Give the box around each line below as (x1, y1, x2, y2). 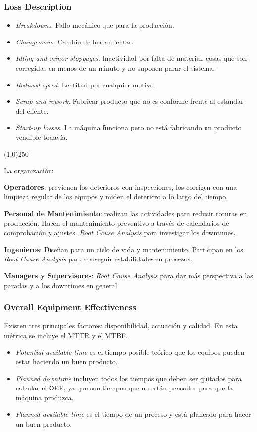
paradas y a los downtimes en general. (4, 280, 119, 290)
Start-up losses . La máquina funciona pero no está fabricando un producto (15, 122, 242, 132)
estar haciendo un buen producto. (15, 356, 118, 367)
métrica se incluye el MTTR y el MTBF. (4, 330, 128, 340)
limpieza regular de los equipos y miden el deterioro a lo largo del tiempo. (4, 191, 228, 202)
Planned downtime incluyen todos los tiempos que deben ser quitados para (15, 373, 242, 383)
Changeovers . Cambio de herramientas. (15, 36, 134, 46)
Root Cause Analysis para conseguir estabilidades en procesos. (4, 254, 192, 264)
